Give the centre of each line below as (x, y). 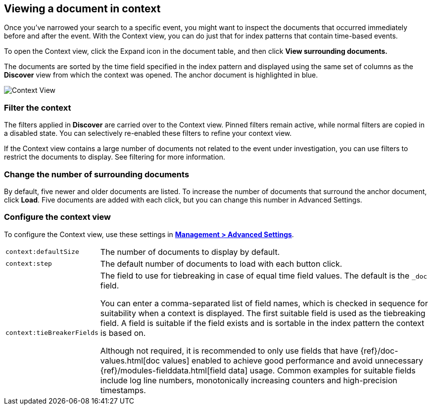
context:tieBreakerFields (52, 333)
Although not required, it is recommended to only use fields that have (229, 350)
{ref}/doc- (379, 350)
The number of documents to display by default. (190, 252)
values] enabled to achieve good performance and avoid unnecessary (292, 360)
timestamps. (123, 390)
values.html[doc (130, 360)
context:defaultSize (42, 252)
